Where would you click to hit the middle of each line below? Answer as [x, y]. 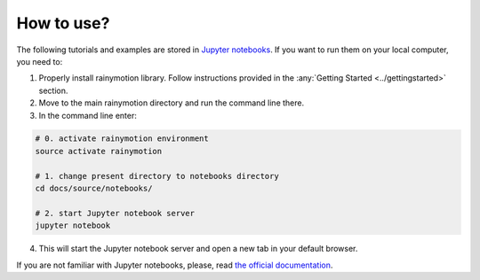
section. [53, 90]
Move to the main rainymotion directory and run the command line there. [172, 103]
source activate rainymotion [99, 151]
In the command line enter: [88, 115]
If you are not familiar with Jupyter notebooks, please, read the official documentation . [175, 265]
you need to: [40, 61]
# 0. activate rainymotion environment [122, 139]
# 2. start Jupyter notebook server [115, 213]
